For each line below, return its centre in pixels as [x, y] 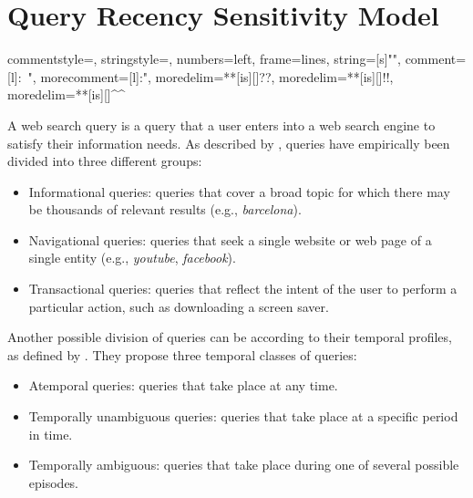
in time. [51, 434]
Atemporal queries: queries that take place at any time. [183, 385]
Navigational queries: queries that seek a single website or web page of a [230, 239]
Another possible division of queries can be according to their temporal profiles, [230, 337]
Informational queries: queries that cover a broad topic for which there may [239, 191]
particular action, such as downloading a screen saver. [179, 306]
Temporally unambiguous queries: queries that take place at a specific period [243, 416]
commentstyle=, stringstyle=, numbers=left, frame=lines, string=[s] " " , [204, 59]
